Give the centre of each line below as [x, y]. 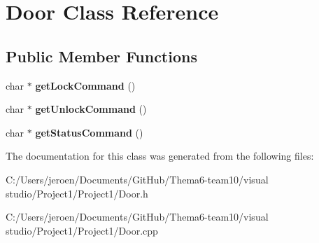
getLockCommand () [85, 85]
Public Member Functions [101, 56]
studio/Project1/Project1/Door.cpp [82, 230]
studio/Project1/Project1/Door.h [77, 193]
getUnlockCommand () [91, 109]
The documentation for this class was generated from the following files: [160, 156]
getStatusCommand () [89, 132]
